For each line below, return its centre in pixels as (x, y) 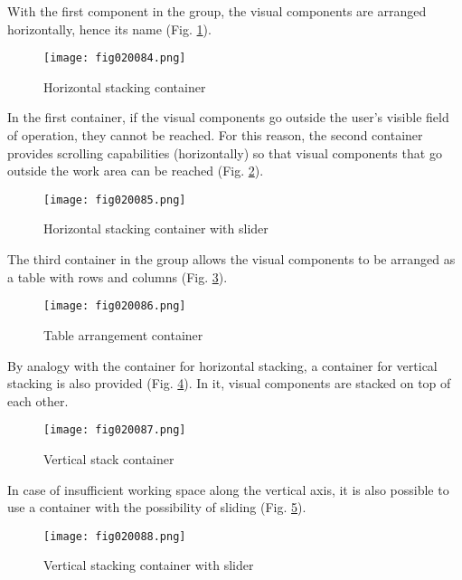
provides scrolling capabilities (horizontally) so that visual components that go (225, 152)
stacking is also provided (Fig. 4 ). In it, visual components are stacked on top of (229, 383)
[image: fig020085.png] (115, 200)
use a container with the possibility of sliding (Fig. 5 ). (157, 507)
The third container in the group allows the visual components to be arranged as (231, 259)
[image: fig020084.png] (115, 58)
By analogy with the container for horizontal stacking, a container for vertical (222, 365)
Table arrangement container (123, 334)
